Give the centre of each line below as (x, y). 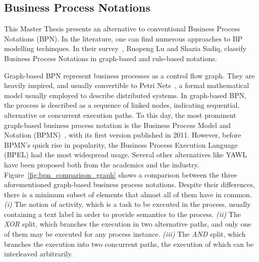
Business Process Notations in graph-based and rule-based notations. (111, 58)
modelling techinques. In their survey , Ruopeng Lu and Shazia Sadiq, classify (125, 48)
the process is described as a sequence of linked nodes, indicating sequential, (122, 105)
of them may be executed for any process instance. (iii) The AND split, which (125, 234)
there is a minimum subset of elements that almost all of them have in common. (128, 194)
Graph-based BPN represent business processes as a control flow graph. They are (129, 75)
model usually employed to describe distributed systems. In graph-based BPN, (125, 95)
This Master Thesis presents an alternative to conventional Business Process (122, 29)
